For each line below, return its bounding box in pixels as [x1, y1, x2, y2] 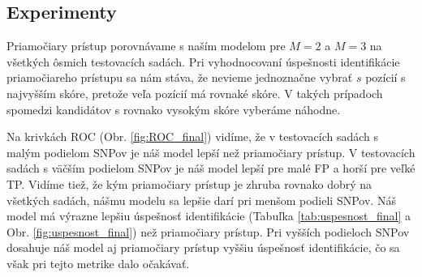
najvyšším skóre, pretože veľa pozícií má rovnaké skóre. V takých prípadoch [6, 84, 383, 101]
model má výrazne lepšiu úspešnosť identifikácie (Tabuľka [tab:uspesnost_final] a [6, 207, 411, 224]
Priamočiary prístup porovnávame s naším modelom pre [6, 37, 286, 54]
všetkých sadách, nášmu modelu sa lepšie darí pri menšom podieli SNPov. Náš [6, 191, 396, 208]
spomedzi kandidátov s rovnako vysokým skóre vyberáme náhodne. [6, 100, 341, 117]
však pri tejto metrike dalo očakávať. [6, 254, 190, 271]
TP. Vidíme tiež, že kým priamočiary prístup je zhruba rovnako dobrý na [6, 175, 372, 192]
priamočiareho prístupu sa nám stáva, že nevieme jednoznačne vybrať [6, 69, 353, 86]
